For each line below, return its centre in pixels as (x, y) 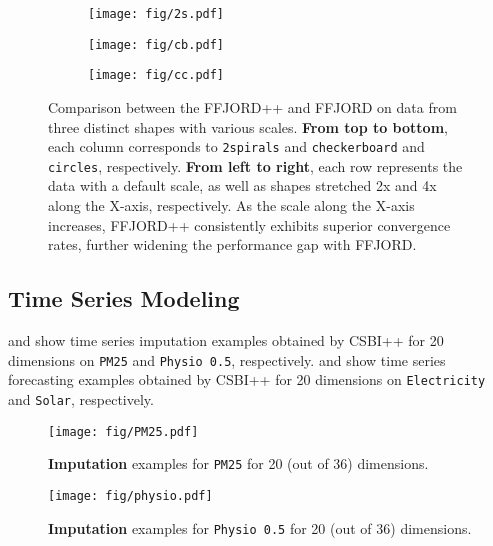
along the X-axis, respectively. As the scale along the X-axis (231, 205)
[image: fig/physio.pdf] (130, 495)
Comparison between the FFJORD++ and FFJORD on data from (252, 106)
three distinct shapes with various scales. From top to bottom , (248, 126)
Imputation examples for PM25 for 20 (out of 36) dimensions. (238, 463)
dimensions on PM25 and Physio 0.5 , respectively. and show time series (227, 359)
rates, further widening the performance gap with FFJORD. (232, 244)
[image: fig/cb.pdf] (156, 44)
